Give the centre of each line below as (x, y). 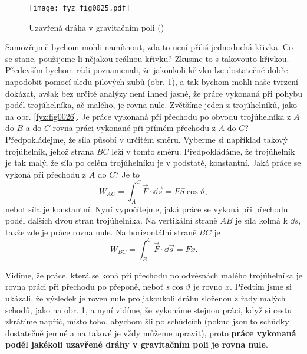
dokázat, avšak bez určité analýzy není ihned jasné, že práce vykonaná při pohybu (154, 93)
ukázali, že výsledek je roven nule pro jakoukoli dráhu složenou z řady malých (146, 298)
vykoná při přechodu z (46, 174)
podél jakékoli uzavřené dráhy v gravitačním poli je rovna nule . (137, 344)
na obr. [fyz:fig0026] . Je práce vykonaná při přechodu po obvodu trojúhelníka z (148, 116)
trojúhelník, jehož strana (50, 151)
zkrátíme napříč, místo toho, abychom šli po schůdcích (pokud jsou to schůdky (147, 321)
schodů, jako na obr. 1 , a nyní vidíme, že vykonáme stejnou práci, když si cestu (149, 309)
